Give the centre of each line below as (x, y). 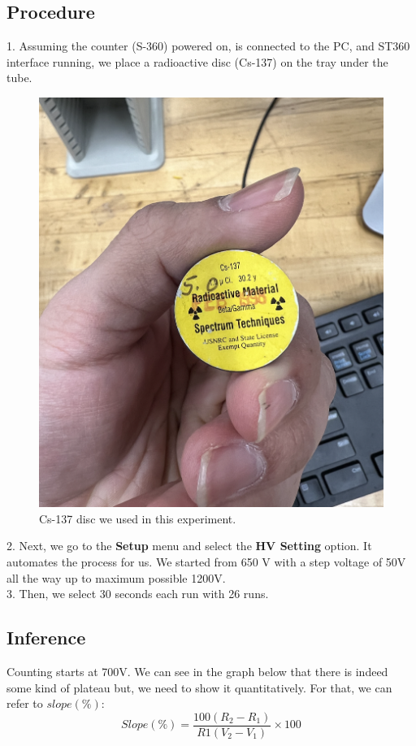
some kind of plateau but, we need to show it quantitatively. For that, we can (199, 687)
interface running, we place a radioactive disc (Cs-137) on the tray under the (197, 61)
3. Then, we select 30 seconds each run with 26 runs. (138, 594)
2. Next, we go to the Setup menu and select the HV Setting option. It (189, 546)
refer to (25, 703)
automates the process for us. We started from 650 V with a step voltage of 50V (206, 562)
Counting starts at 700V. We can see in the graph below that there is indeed (197, 672)
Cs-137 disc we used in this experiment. (138, 518)
